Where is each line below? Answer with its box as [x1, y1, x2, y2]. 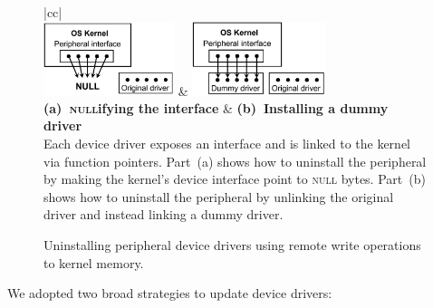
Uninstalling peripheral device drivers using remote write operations [43, 235, 421, 254]
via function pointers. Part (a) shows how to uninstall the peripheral [43, 151, 427, 170]
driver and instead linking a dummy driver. [43, 205, 284, 224]
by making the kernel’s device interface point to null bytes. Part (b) [43, 169, 426, 188]
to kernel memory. [43, 253, 144, 272]
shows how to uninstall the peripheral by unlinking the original [43, 187, 394, 206]
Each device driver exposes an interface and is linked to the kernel [43, 133, 411, 152]
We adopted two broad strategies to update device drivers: [7, 284, 332, 303]
